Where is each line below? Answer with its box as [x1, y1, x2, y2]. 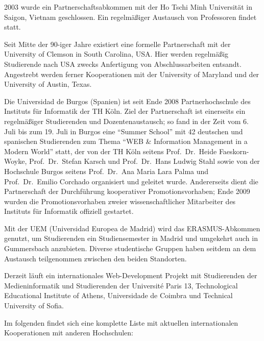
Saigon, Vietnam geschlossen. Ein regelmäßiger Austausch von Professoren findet [4, 11, 257, 22]
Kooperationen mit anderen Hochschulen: [4, 327, 133, 338]
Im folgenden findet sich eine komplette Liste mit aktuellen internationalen [4, 317, 238, 328]
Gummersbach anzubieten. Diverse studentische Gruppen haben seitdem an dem [4, 243, 256, 254]
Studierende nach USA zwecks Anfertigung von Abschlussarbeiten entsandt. [4, 58, 242, 69]
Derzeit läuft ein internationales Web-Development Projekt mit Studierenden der [4, 270, 257, 281]
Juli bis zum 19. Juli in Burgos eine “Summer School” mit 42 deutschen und [4, 126, 243, 136]
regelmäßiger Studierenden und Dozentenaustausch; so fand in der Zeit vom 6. [4, 115, 249, 126]
